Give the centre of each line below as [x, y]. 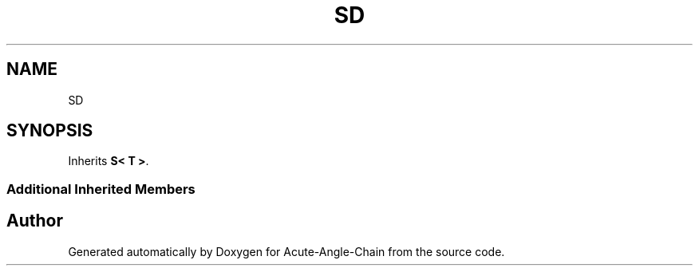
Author [35, 221]
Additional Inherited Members [101, 189]
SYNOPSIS [50, 131]
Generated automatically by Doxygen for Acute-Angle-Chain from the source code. [286, 251]
